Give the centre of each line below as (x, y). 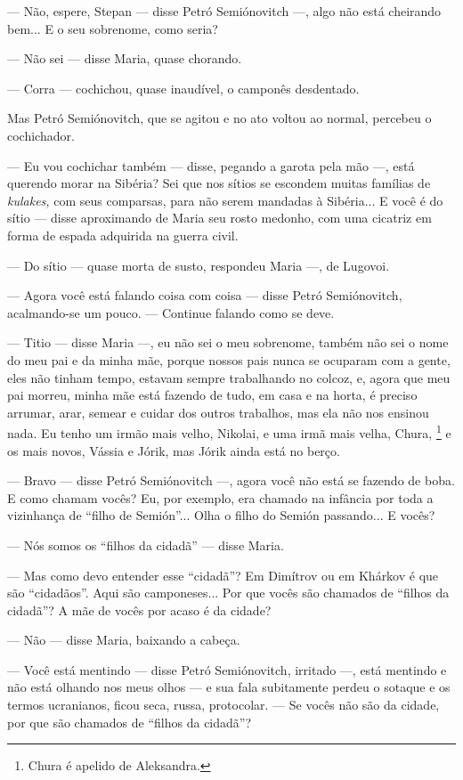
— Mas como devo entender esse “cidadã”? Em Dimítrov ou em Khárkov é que (223, 575)
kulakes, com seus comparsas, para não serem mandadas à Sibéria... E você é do (225, 200)
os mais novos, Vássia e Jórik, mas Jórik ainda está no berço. (174, 450)
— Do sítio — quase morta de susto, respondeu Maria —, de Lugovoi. (199, 265)
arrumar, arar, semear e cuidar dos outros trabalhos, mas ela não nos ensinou (218, 412)
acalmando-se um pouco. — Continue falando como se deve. (171, 312)
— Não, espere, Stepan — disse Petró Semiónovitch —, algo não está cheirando (224, 11)
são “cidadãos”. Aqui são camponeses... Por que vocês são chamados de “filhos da (228, 593)
